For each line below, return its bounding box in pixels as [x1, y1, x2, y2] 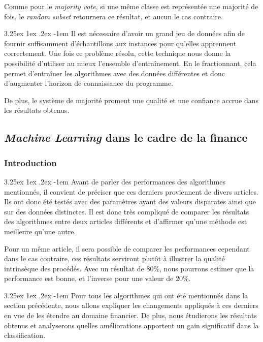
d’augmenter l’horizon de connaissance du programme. [4, 78, 173, 88]
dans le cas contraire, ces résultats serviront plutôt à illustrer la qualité [4, 253, 225, 264]
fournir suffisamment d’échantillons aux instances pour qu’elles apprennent [4, 38, 237, 48]
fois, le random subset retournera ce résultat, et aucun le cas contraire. [4, 11, 223, 21]
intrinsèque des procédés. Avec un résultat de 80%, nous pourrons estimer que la [4, 263, 254, 273]
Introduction [4, 156, 57, 169]
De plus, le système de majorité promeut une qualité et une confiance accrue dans [4, 95, 259, 105]
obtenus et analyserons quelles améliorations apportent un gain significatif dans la [4, 320, 259, 330]
